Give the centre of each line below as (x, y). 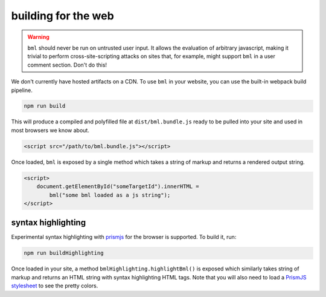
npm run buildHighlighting (64, 253)
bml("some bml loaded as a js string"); (110, 195)
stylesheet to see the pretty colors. (55, 286)
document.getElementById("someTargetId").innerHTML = (118, 187)
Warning (38, 37)
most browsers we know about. (50, 130)
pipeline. (22, 90)
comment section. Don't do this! (67, 65)
